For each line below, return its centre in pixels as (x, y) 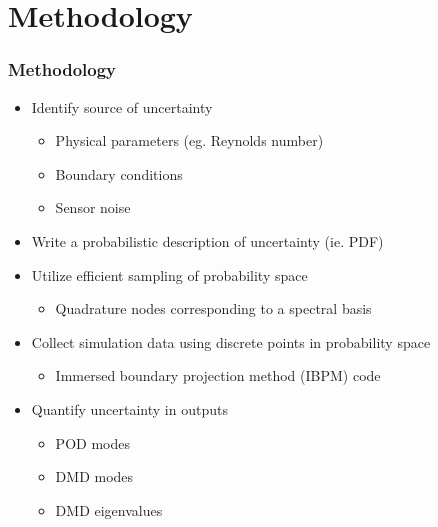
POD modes (92, 442)
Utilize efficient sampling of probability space (169, 274)
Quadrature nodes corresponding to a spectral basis (213, 308)
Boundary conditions (119, 173)
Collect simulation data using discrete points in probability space (231, 341)
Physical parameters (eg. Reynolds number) (189, 140)
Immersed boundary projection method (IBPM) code (218, 375)
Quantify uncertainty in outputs (129, 408)
